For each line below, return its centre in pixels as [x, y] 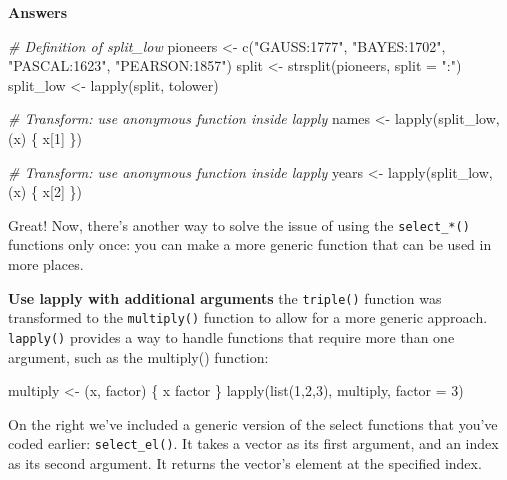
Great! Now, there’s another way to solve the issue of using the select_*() [239, 224]
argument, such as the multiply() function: [138, 356]
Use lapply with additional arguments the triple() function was [225, 297]
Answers [38, 12]
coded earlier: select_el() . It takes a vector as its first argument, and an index [253, 443]
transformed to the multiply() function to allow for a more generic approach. [248, 317]
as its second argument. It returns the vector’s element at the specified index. [245, 463]
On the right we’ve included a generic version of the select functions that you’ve [253, 423]
